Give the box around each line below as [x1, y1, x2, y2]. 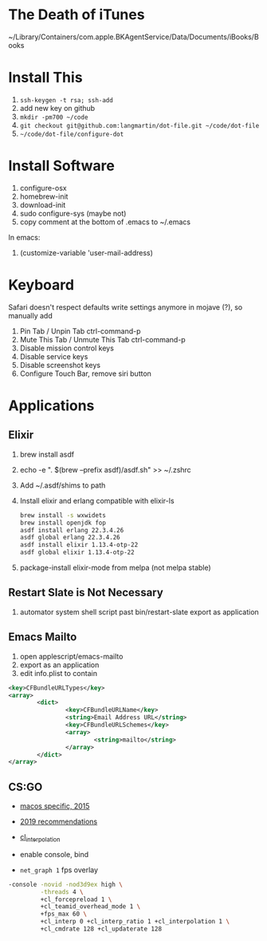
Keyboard [8, 276, 74, 294]
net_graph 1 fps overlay [19, 864, 98, 875]
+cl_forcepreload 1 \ [40, 896, 112, 903]
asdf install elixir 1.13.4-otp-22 [19, 541, 139, 549]
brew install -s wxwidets [19, 511, 106, 520]
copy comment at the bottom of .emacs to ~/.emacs [19, 217, 191, 227]
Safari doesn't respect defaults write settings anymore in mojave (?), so [8, 302, 243, 312]
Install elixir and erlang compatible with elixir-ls [19, 496, 175, 505]
